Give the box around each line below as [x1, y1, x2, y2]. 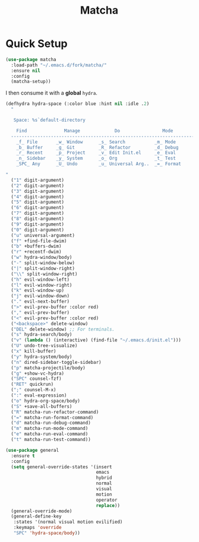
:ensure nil [11, 68, 41, 74]
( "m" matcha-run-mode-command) [11, 426, 89, 432]
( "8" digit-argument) [11, 216, 65, 222]
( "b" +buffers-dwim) [11, 243, 62, 249]
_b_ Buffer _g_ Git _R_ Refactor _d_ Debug [16, 144, 179, 150]
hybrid [96, 475, 112, 481]
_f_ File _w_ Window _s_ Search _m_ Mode [16, 139, 176, 145]
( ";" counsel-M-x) [11, 387, 57, 393]
